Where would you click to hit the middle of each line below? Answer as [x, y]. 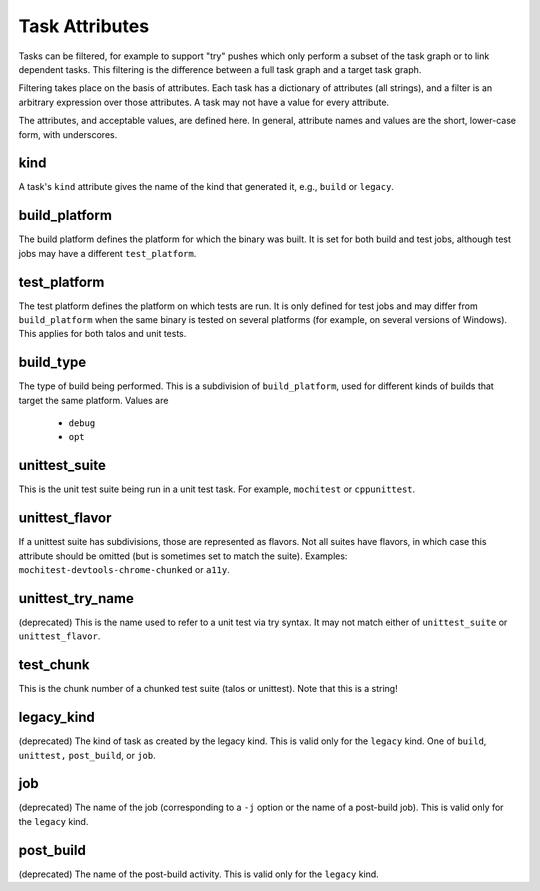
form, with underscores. [68, 134]
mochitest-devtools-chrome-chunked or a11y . [124, 570]
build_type [52, 362]
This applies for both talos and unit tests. [102, 334]
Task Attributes [84, 26]
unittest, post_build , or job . [87, 755]
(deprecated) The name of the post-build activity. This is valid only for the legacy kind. [198, 874]
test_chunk [54, 665]
